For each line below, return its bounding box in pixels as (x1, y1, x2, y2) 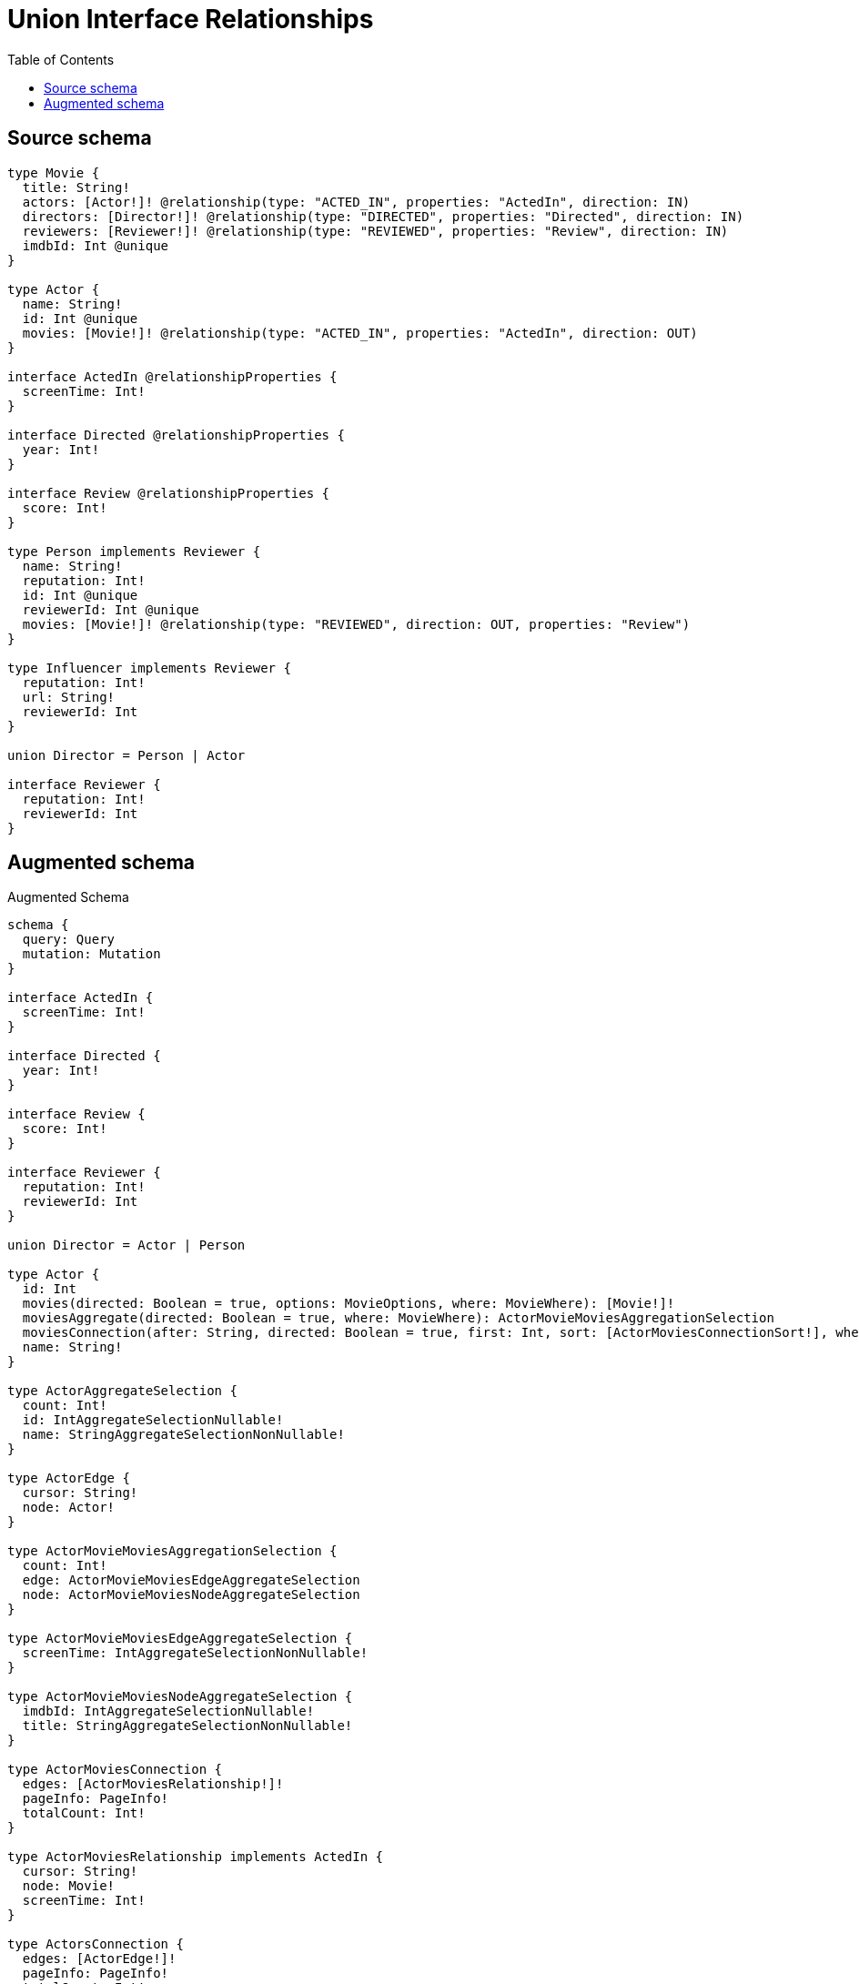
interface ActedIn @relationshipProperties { (7, 369, 338, 384)
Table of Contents (7, 51, 115, 67)
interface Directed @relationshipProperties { (7, 427, 345, 442)
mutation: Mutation (22, 946, 161, 962)
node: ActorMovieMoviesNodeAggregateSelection (22, 1587, 360, 1603)
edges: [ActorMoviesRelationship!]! (22, 1776, 284, 1792)
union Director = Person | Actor (7, 747, 246, 763)
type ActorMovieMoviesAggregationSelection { (7, 1544, 338, 1559)
